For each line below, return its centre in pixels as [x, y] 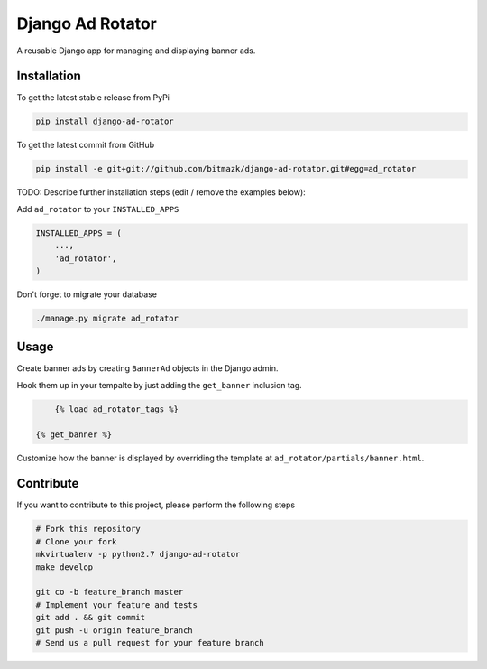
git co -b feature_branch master [110, 592]
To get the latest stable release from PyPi [93, 98]
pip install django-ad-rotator [105, 121]
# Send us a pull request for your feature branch [150, 642]
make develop [64, 567]
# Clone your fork [76, 541]
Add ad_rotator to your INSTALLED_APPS [98, 209]
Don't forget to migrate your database [87, 294]
